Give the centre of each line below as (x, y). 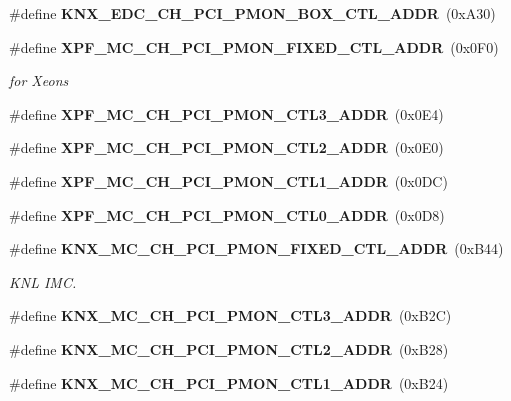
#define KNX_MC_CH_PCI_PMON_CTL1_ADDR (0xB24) (229, 382)
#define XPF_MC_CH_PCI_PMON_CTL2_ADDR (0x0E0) (226, 147)
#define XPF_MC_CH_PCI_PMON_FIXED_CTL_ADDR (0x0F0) (254, 46)
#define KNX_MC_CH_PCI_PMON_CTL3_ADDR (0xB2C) (230, 315)
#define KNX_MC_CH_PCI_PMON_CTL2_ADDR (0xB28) (229, 348)
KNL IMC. (43, 281)
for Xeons (39, 80)
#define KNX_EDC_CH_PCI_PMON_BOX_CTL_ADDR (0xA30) (252, 13)
